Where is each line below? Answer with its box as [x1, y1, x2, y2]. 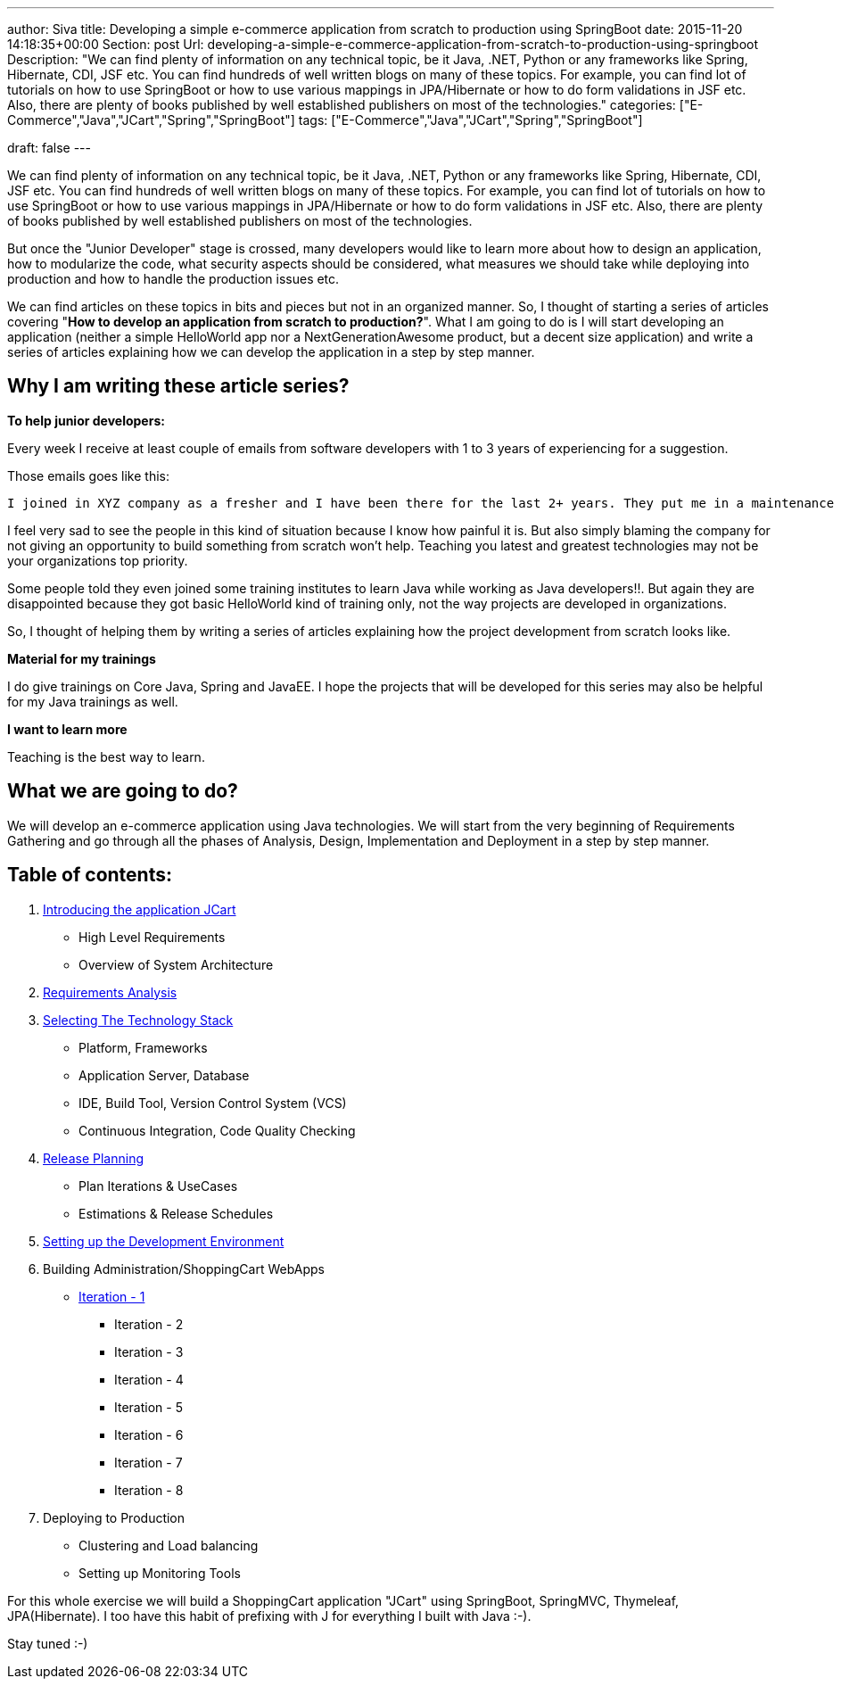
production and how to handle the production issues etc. [7, 271, 340, 286]
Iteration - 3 [114, 1343, 184, 1360]
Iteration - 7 [114, 1454, 183, 1470]
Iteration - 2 [114, 1316, 184, 1332]
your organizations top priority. [7, 552, 188, 568]
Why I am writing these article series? [7, 375, 350, 398]
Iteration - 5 [114, 1399, 183, 1415]
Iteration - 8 [114, 1482, 184, 1498]
